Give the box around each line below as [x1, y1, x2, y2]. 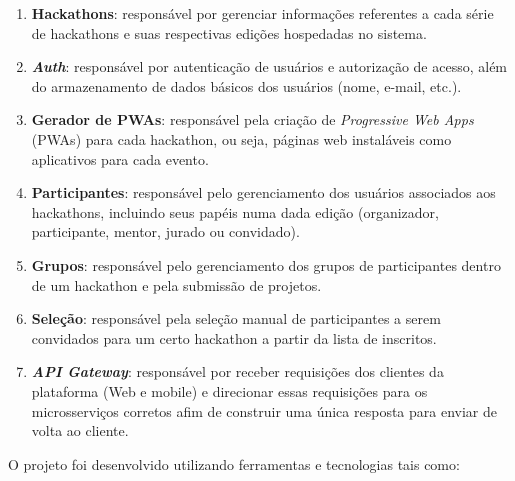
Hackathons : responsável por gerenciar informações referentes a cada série [31, 3, 494, 23]
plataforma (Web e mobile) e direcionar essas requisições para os [31, 380, 428, 401]
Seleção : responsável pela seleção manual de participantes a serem [31, 308, 441, 329]
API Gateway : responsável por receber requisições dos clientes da [31, 361, 444, 382]
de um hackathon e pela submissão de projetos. [31, 274, 322, 295]
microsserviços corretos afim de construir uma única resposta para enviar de [31, 400, 497, 421]
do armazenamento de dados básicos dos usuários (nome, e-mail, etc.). [31, 75, 462, 96]
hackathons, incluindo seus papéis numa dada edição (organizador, [31, 201, 439, 222]
